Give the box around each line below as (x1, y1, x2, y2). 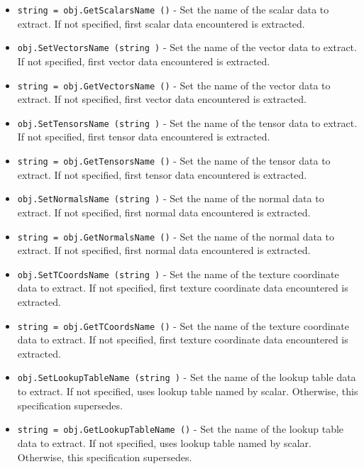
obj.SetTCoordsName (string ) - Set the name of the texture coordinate (17, 266, 339, 281)
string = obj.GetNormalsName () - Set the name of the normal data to (17, 228, 334, 243)
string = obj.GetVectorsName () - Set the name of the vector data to (17, 77, 331, 92)
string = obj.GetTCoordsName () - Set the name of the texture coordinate (17, 318, 350, 333)
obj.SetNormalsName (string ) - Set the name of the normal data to (17, 191, 324, 206)
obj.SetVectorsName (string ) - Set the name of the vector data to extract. (17, 40, 357, 55)
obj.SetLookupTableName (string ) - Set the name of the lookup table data (17, 370, 356, 385)
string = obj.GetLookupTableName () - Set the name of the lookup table (17, 421, 344, 436)
